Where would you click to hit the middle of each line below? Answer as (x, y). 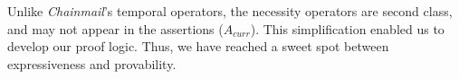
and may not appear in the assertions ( (115, 28)
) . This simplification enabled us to (347, 28)
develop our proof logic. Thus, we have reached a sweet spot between (198, 46)
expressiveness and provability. (92, 63)
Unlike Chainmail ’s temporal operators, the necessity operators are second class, (230, 11)
